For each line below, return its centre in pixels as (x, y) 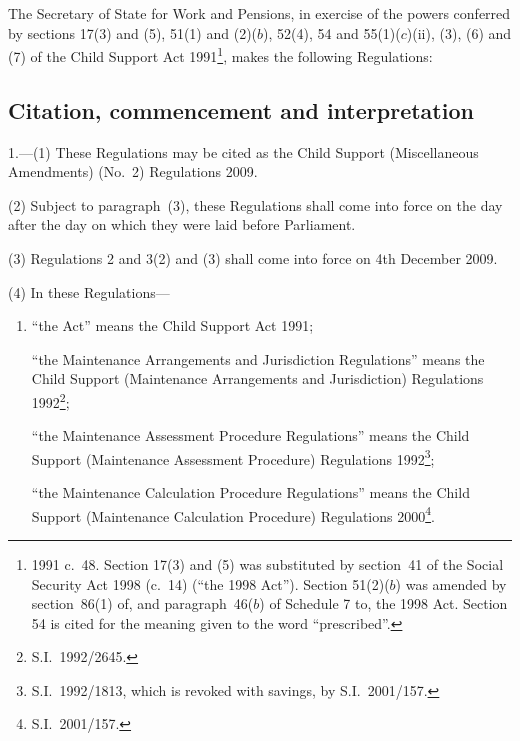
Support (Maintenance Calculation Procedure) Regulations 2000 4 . (233, 514)
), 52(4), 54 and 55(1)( (332, 32)
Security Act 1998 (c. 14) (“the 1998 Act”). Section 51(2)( (210, 583)
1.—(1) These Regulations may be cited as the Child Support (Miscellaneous (243, 151)
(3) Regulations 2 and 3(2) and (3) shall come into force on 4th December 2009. (253, 258)
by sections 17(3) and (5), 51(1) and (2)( (133, 32)
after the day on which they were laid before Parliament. (182, 224)
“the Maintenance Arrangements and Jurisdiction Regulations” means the (258, 358)
